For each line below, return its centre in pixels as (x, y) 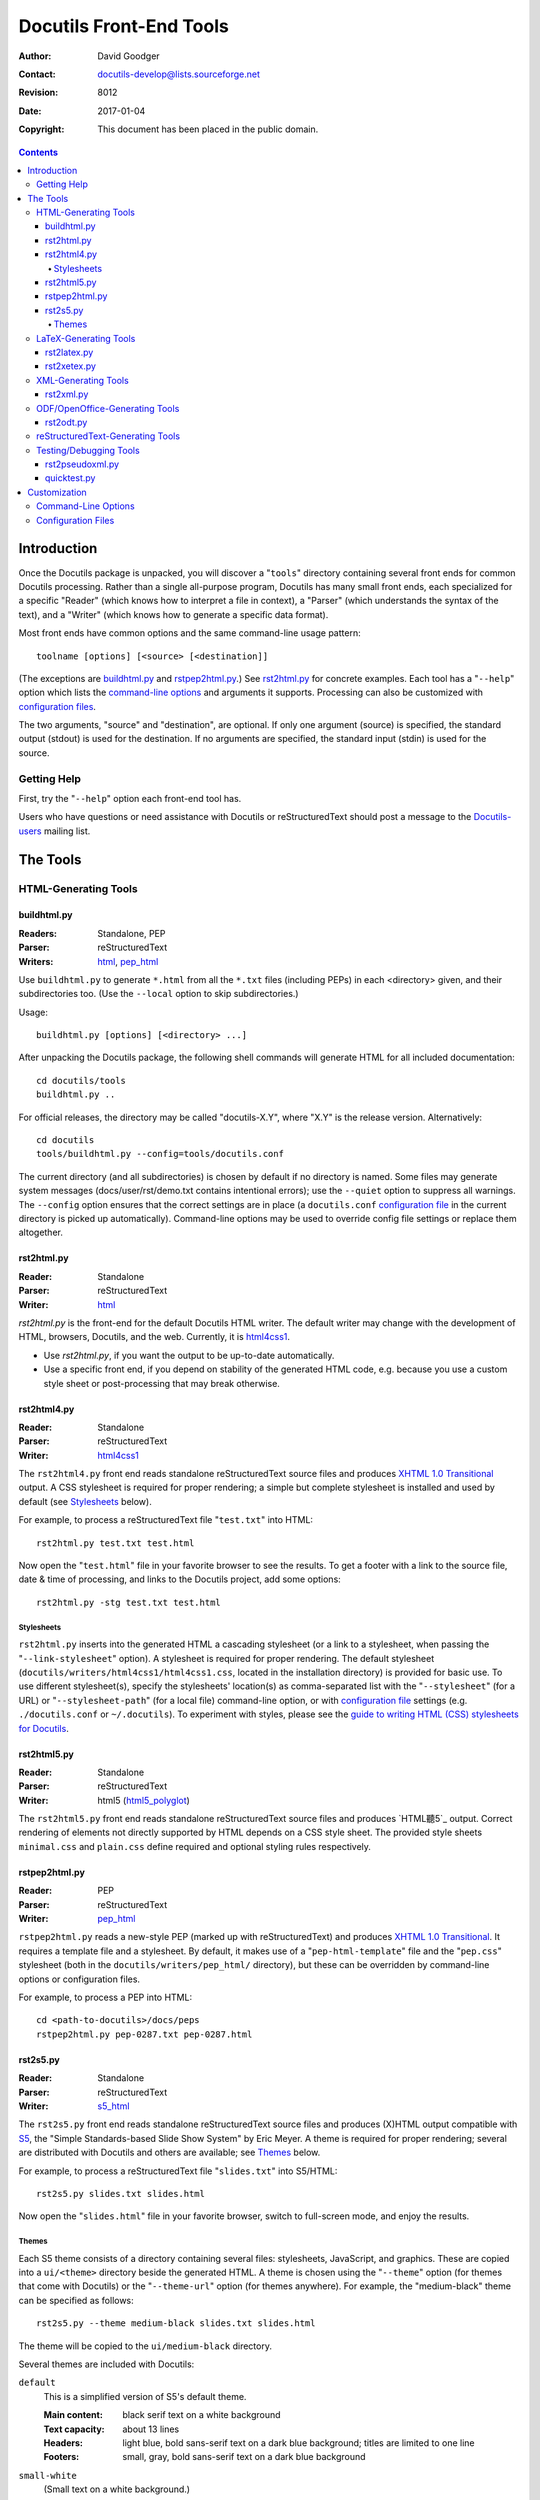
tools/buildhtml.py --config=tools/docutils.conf (160, 1154)
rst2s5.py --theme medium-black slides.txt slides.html (176, 2323)
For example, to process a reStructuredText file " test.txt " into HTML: (166, 1520)
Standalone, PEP (131, 933)
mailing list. (67, 831)
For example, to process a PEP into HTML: (105, 1997)
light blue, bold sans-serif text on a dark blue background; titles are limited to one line (298, 2442)
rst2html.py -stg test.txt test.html (129, 1602)
